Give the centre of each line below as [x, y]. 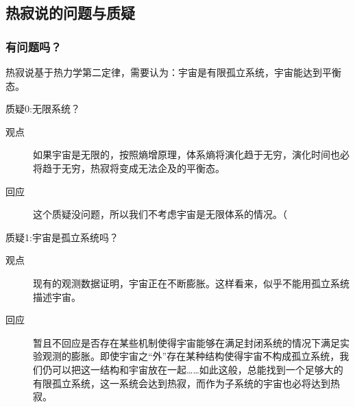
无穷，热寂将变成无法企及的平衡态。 [143, 168]
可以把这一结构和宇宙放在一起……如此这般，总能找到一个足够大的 [197, 369]
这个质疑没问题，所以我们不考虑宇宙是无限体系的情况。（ [160, 214]
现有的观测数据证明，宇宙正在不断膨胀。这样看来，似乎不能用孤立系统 [191, 283]
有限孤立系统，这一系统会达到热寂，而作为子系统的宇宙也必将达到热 [186, 383]
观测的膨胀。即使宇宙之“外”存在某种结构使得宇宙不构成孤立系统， [191, 356]
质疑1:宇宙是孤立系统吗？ [62, 237]
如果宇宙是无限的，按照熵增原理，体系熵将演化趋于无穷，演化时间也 [186, 155]
